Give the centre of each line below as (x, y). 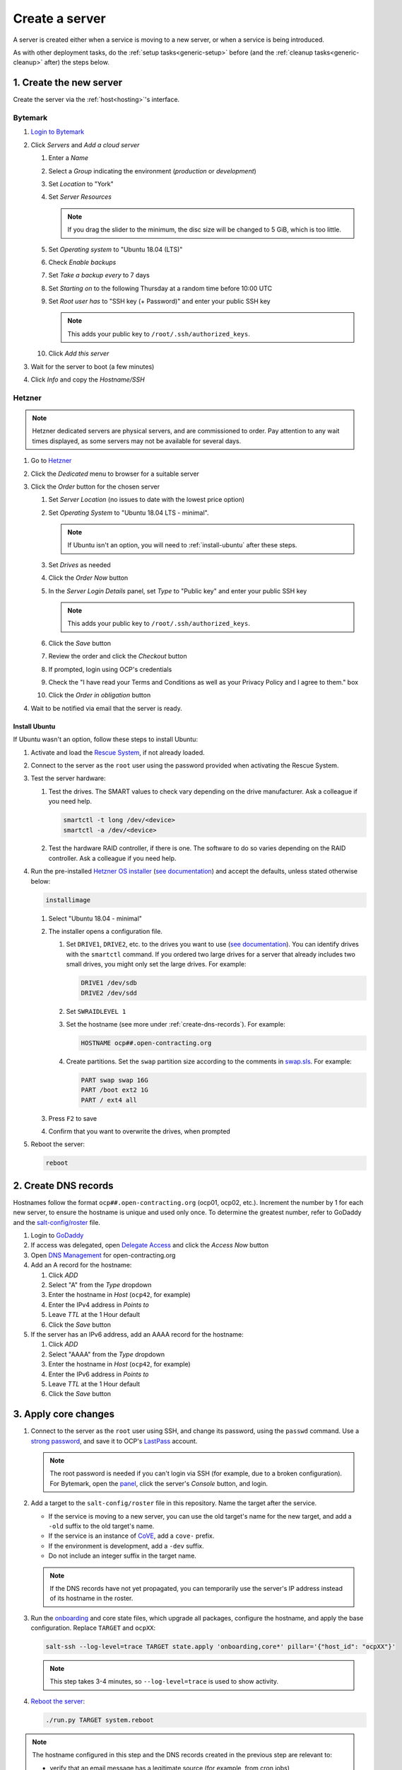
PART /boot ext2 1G (114, 1090)
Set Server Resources (80, 197)
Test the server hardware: (68, 778)
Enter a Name (68, 158)
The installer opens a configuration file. (105, 932)
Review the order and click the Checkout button (118, 656)
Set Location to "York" (81, 183)
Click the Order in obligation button (100, 695)
